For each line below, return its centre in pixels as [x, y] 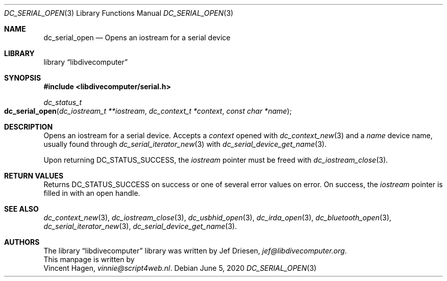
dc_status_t [63, 102]
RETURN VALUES [34, 176]
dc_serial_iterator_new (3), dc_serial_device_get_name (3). [140, 226]
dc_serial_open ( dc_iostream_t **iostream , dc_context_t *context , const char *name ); [148, 111]
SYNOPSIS [23, 78]
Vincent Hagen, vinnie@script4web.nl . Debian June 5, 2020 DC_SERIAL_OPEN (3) [180, 268]
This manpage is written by [89, 259]
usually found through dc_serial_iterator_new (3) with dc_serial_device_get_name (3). [185, 144]
